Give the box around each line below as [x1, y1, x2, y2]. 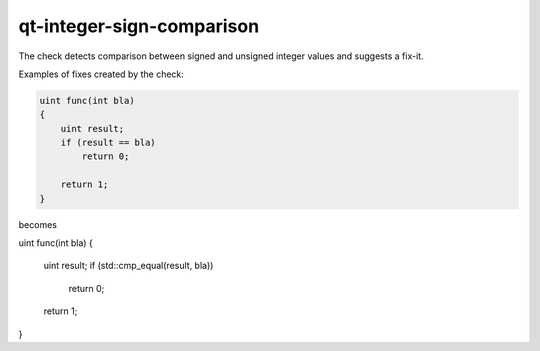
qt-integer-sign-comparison [18, 15, 260, 37]
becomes [18, 218, 57, 230]
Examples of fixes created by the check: [18, 68, 185, 80]
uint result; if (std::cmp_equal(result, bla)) [43, 260, 214, 272]
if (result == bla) [60, 137, 157, 149]
